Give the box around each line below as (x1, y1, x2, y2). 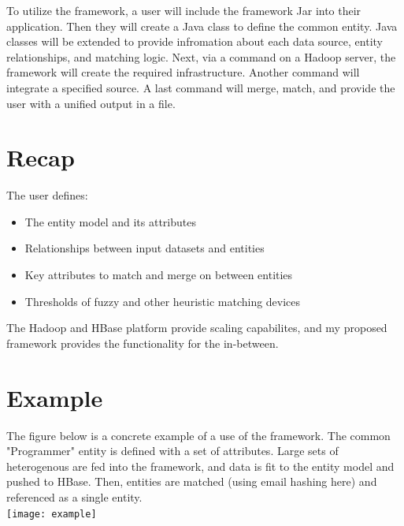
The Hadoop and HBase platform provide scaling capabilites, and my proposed (6, 319, 387, 336)
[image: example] (6, 508, 97, 520)
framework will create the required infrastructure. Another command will (6, 64, 360, 80)
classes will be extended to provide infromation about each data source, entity (6, 33, 383, 50)
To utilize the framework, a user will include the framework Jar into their (6, 2, 361, 18)
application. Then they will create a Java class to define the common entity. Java (6, 17, 398, 34)
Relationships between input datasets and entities (24, 240, 265, 256)
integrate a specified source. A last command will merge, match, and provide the (6, 79, 395, 95)
